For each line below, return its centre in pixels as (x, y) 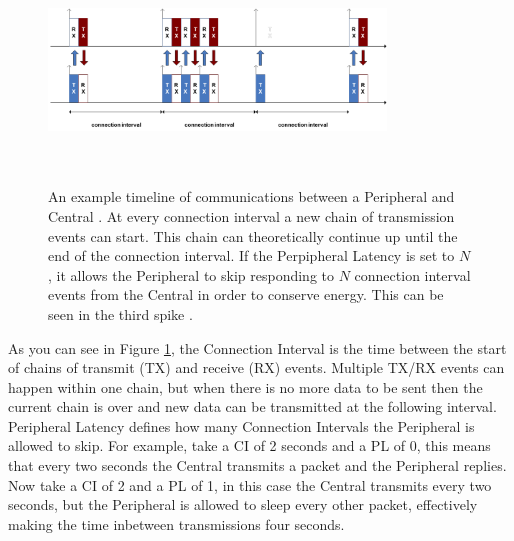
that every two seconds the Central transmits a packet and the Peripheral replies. (257, 465)
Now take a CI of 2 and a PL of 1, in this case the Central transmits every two (250, 484)
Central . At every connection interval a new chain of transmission (251, 215)
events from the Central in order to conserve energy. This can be (246, 294)
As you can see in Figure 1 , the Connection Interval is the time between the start (257, 347)
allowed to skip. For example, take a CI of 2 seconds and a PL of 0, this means (249, 445)
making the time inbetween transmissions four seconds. (176, 523)
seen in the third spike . (120, 313)
